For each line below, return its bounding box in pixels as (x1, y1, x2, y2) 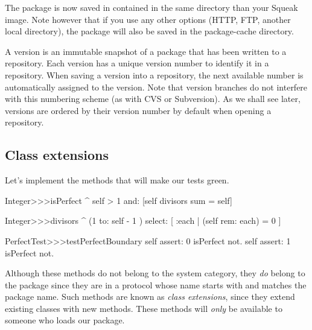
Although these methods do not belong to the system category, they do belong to (5, 267, 305, 279)
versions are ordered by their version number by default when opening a (5, 104, 272, 116)
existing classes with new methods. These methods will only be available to (5, 302, 282, 314)
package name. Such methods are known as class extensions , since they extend (5, 290, 295, 303)
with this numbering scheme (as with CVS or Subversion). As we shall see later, (5, 92, 301, 105)
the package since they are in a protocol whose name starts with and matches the (5, 278, 307, 291)
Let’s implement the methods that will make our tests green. (5, 174, 229, 186)
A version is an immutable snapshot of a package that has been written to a (5, 45, 287, 57)
